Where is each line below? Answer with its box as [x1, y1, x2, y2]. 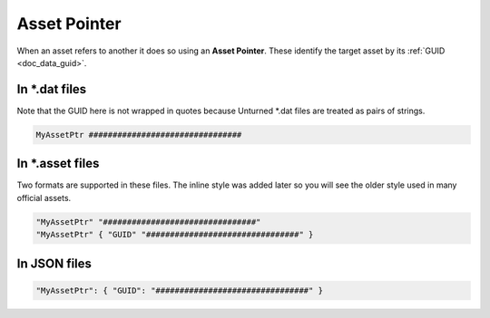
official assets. [16, 192, 72, 203]
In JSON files [16, 255, 93, 271]
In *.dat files [16, 82, 87, 97]
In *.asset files [16, 156, 100, 171]
